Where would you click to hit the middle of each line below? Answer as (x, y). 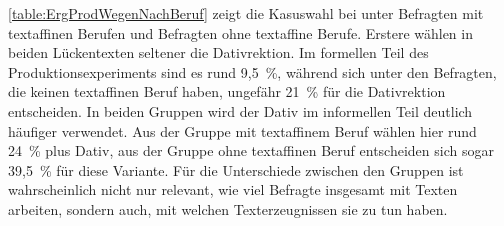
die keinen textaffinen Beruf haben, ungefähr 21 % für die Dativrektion (227, 91)
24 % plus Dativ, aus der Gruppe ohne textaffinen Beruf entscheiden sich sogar (251, 150)
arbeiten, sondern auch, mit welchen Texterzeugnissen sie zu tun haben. (228, 208)
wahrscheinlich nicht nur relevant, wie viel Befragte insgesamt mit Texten (233, 189)
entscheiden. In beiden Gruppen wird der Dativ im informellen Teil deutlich (240, 110)
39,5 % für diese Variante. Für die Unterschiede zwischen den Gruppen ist (236, 169)
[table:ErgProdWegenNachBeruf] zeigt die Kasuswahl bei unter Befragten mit (246, 13)
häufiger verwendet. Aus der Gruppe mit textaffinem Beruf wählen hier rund (242, 130)
